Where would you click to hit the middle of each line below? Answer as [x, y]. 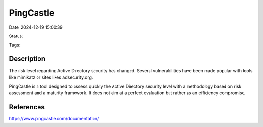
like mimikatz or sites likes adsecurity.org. [51, 77]
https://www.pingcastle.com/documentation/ [54, 119]
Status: [16, 36]
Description [27, 59]
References [27, 107]
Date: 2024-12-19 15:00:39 [36, 27]
